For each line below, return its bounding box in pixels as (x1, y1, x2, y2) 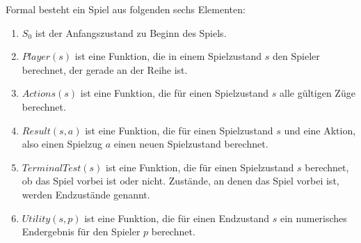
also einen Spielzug (22, 136, 102, 151)
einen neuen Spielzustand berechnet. (113, 136, 268, 151)
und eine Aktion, (284, 123, 356, 137)
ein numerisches (280, 210, 347, 225)
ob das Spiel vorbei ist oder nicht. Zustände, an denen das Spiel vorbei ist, (22, 173, 339, 188)
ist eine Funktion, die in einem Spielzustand (74, 49, 262, 63)
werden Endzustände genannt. (22, 187, 150, 201)
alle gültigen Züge (279, 86, 355, 100)
